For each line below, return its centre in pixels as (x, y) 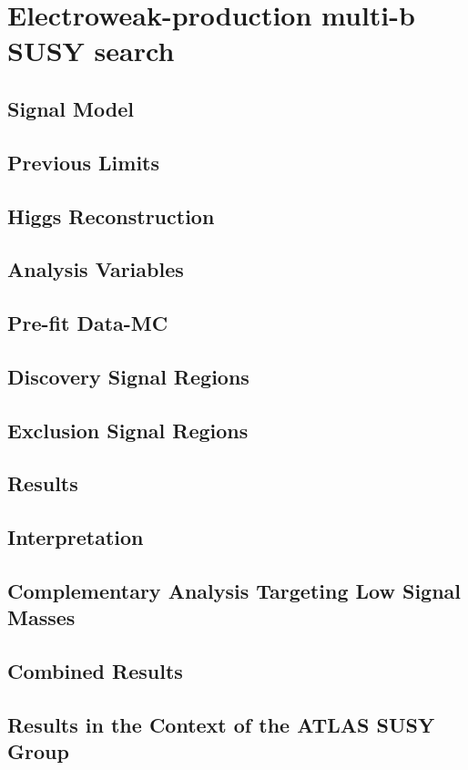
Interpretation (76, 537)
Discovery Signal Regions (128, 376)
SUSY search (91, 51)
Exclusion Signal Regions (128, 430)
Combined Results (95, 671)
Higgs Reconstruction (111, 216)
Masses (41, 617)
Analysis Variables (96, 269)
